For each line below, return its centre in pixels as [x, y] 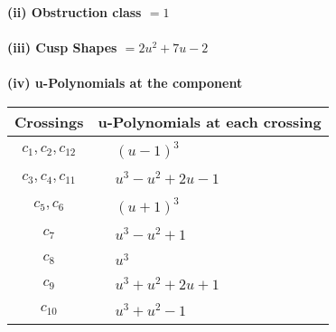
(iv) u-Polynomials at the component [125, 83]
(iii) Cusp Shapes [62, 47]
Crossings [49, 121]
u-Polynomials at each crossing [210, 121]
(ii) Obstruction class [75, 12]
